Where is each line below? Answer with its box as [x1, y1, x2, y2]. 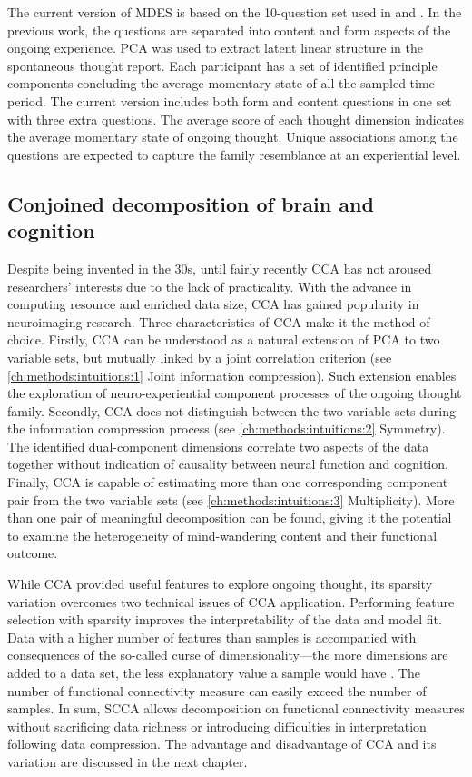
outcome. [7, 543, 58, 563]
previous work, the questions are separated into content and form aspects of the [7, 20, 451, 39]
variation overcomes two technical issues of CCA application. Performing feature [7, 592, 455, 611]
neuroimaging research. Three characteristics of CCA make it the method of [7, 312, 430, 331]
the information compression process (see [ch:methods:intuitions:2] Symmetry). [7, 419, 446, 438]
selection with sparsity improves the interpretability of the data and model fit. [7, 610, 442, 629]
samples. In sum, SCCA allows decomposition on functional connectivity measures [7, 699, 465, 718]
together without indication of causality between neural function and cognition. [7, 454, 448, 473]
